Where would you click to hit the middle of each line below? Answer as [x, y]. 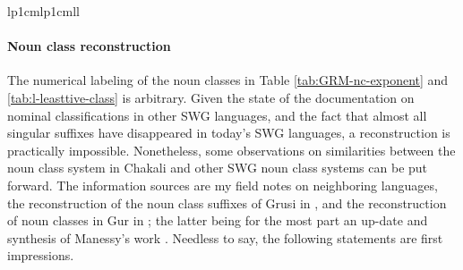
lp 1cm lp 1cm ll [43, 11]
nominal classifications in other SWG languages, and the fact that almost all [217, 115]
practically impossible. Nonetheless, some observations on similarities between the [231, 150]
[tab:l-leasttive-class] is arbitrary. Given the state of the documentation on [211, 97]
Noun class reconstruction [89, 46]
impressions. [41, 255]
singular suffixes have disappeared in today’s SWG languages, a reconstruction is [229, 133]
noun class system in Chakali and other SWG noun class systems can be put [218, 168]
